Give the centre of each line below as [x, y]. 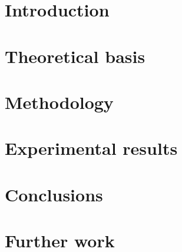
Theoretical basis [75, 56]
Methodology [59, 102]
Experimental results [91, 148]
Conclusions [54, 194]
